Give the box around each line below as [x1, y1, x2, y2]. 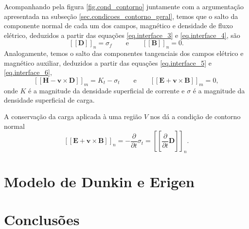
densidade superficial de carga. [4, 95, 95, 105]
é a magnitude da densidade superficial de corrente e [28, 85, 185, 95]
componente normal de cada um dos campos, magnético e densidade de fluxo [4, 20, 233, 31]
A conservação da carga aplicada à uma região [4, 111, 142, 121]
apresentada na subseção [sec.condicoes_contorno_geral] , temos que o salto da [4, 11, 238, 21]
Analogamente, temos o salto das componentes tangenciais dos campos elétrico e [4, 48, 244, 58]
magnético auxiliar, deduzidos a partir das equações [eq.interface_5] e [4, 57, 212, 68]
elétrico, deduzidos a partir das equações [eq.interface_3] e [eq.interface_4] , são [4, 30, 240, 40]
